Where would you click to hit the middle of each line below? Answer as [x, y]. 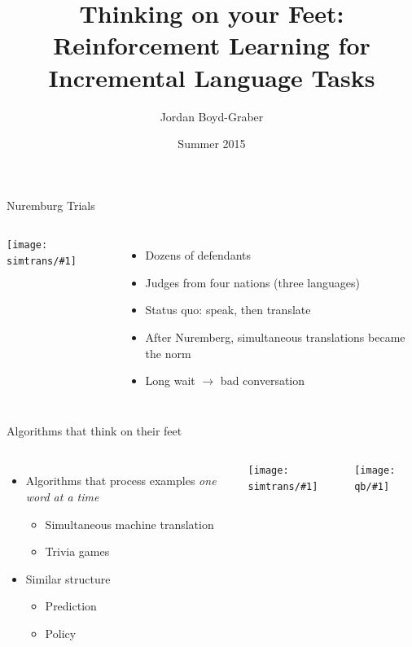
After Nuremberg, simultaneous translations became [275, 337]
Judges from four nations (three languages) [252, 282]
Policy [61, 633]
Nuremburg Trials [51, 205]
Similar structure [68, 578]
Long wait [170, 380]
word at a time [62, 497]
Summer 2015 [212, 144]
